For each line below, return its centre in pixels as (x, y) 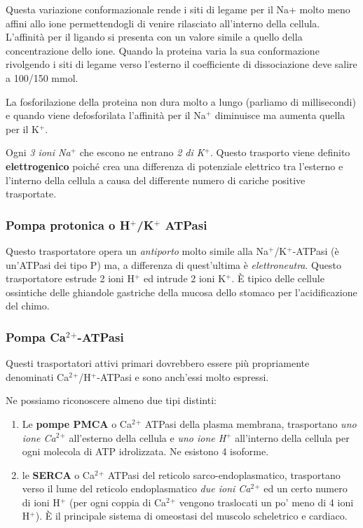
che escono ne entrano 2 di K (142, 152)
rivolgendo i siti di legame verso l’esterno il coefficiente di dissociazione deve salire (181, 64)
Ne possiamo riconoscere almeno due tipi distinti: (111, 400)
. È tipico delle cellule (278, 278)
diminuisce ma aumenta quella (280, 115)
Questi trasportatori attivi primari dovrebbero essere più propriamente (158, 363)
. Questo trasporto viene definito (280, 152)
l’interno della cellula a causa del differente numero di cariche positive (156, 180)
